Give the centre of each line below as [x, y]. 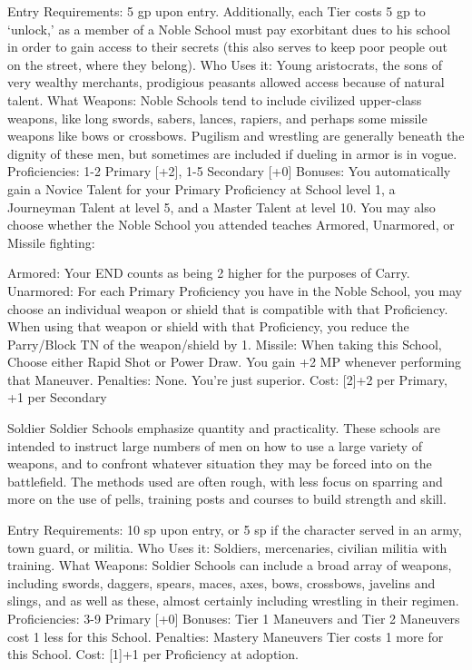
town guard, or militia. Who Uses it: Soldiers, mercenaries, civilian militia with [227, 547]
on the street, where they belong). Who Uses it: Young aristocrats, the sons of [225, 64]
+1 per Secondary [57, 397]
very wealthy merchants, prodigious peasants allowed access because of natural [226, 82]
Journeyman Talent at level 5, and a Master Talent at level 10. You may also [221, 207]
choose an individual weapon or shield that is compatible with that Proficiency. [228, 308]
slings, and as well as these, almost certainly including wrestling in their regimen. [233, 601]
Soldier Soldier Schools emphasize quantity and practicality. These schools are [224, 428]
